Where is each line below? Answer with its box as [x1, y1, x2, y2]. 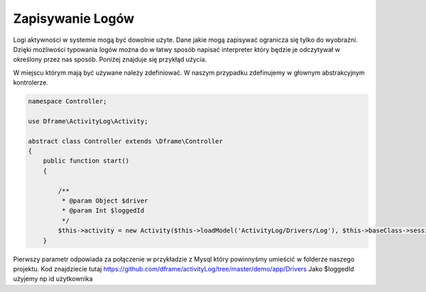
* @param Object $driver [61, 197, 148, 205]
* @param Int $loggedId [61, 207, 145, 215]
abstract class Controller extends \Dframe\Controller [28, 137, 223, 145]
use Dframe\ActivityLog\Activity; [28, 117, 148, 125]
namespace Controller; [28, 97, 107, 106]
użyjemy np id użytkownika [13, 274, 93, 283]
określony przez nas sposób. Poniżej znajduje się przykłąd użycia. [13, 55, 207, 64]
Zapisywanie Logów [13, 11, 135, 26]
